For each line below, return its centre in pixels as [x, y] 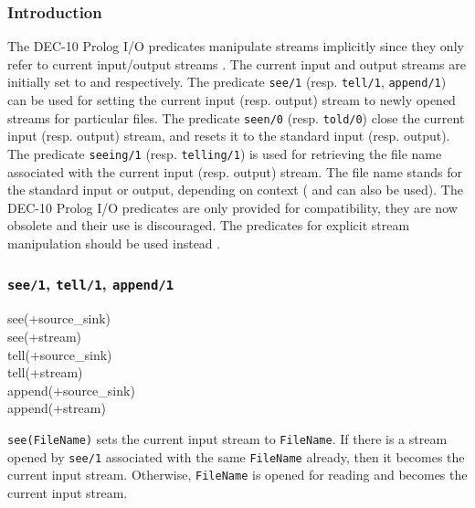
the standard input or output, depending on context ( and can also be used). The [235, 190]
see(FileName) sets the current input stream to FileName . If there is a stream [227, 438]
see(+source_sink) [59, 318]
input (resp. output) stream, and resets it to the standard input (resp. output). [229, 136]
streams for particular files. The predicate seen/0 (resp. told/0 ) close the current [236, 117]
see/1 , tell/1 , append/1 [91, 284]
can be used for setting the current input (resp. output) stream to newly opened [232, 100]
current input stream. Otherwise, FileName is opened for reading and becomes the [237, 475]
